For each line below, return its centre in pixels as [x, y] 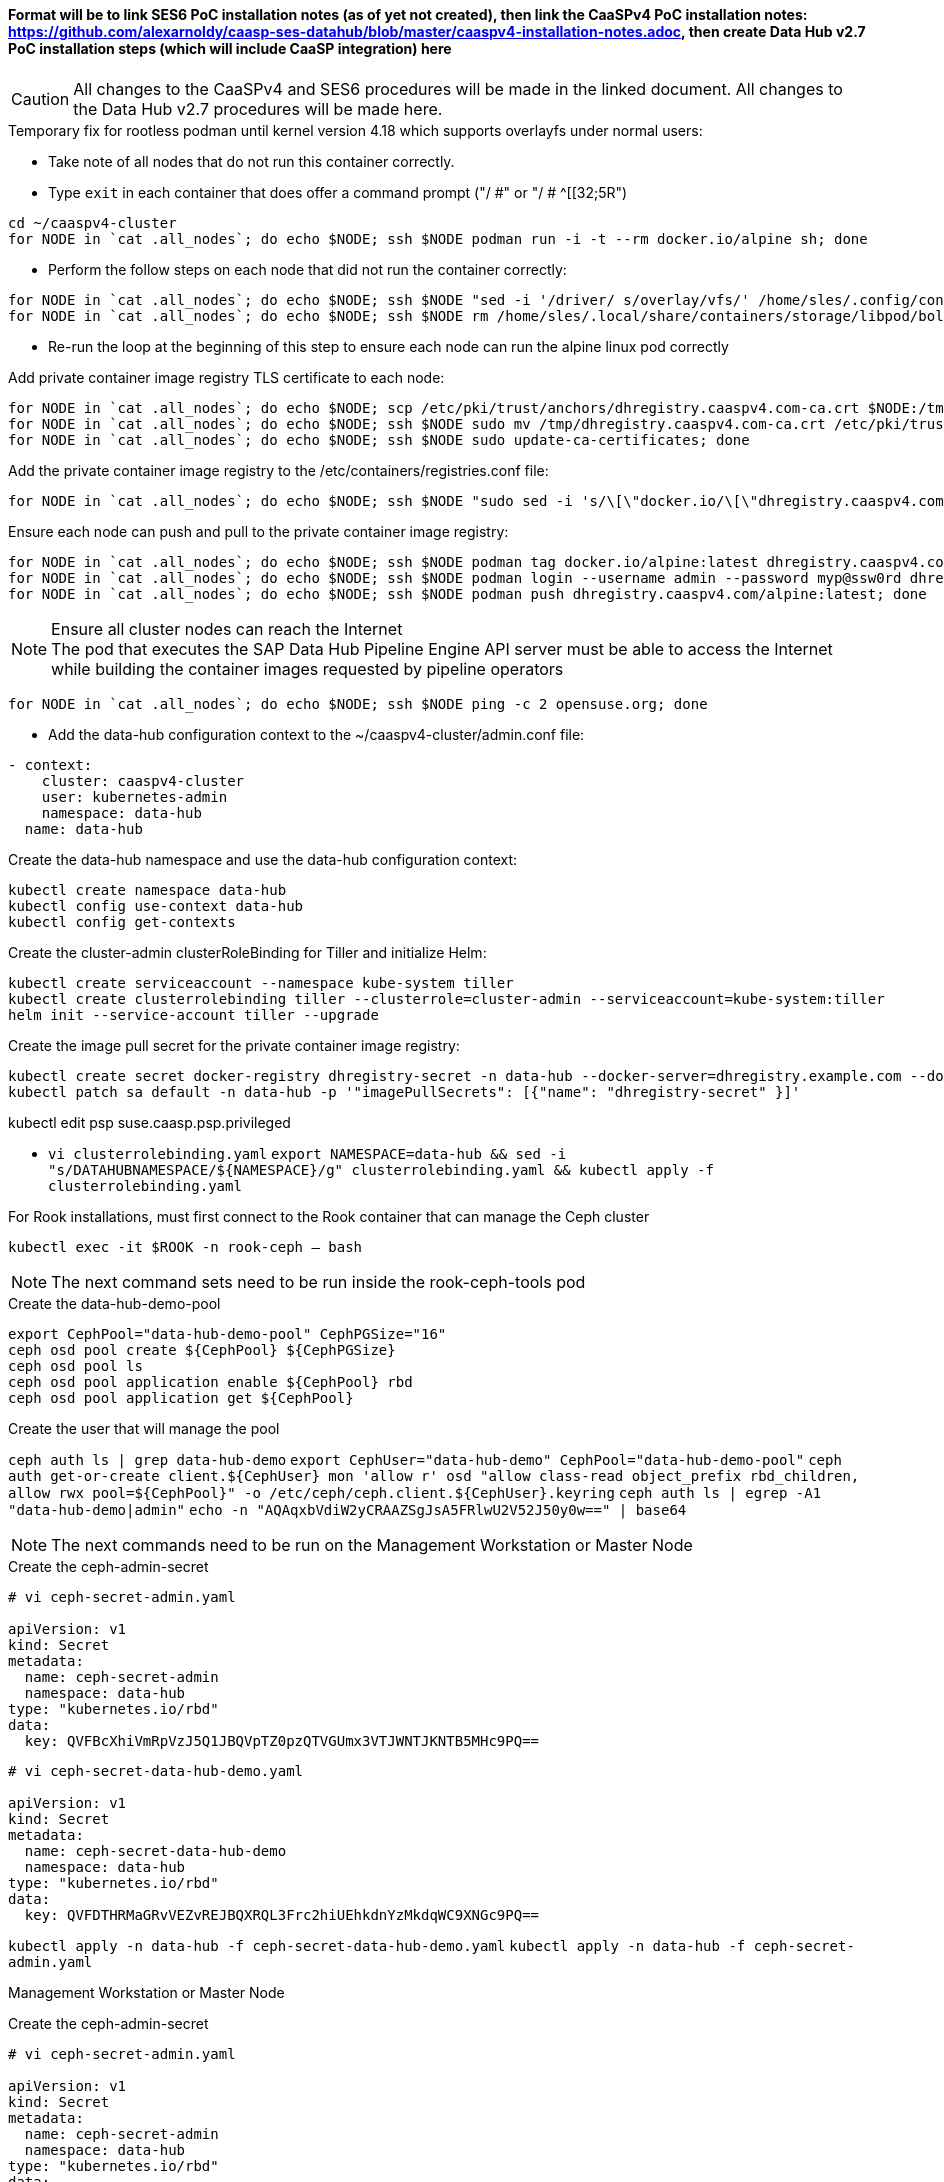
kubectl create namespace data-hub [147, 889]
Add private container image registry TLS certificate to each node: [226, 377]
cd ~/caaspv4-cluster [92, 222]
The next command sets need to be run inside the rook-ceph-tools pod [318, 1281]
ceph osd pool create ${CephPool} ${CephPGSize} [202, 1349]
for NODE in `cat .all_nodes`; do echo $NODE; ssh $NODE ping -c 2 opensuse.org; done [358, 703]
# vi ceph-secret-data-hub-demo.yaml [156, 1770]
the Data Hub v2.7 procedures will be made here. [258, 108]
